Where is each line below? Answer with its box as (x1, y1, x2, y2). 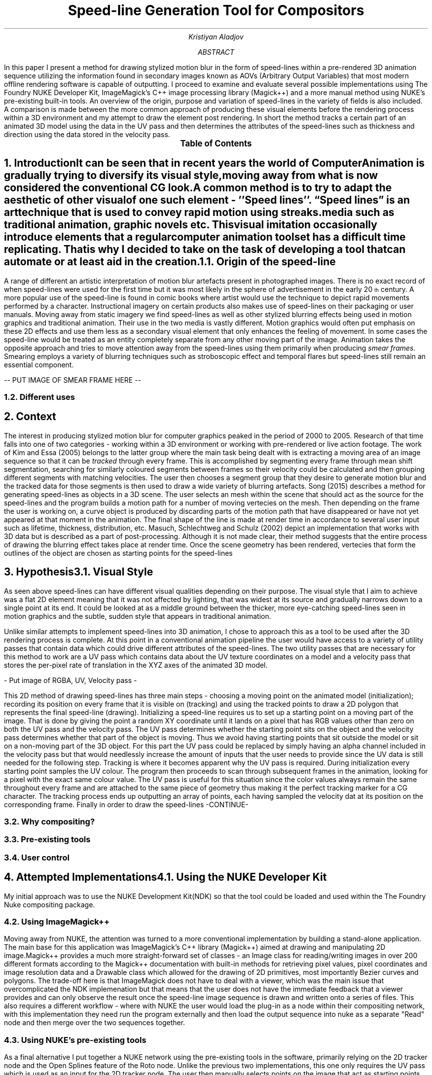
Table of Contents (180, 138, 252, 148)
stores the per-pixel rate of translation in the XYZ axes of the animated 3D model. (4, 660, 268, 669)
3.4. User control (4, 852, 70, 862)
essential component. (4, 360, 74, 369)
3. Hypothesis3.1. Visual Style (4, 566, 153, 578)
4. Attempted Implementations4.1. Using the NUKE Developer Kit (4, 871, 327, 884)
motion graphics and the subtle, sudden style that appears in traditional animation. (4, 611, 271, 620)
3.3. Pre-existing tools (4, 834, 91, 845)
